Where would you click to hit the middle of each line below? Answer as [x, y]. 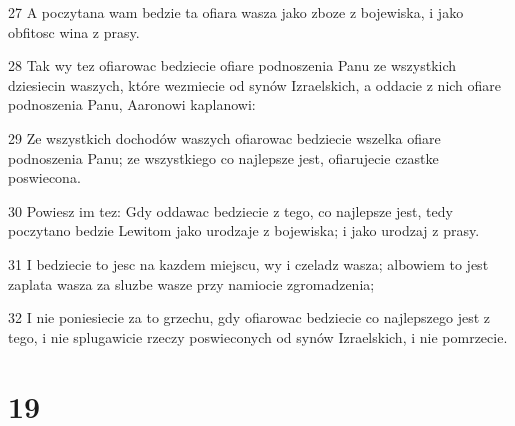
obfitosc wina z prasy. [74, 31]
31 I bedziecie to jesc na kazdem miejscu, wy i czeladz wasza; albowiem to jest [248, 263]
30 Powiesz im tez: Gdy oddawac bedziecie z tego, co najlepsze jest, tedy [230, 210]
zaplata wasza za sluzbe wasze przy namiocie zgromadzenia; [191, 283]
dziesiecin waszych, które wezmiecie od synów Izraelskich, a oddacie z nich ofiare [255, 84]
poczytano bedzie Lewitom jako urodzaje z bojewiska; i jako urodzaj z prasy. [244, 230]
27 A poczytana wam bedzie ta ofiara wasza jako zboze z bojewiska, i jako [236, 12]
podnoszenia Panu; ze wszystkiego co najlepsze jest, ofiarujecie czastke [223, 157]
